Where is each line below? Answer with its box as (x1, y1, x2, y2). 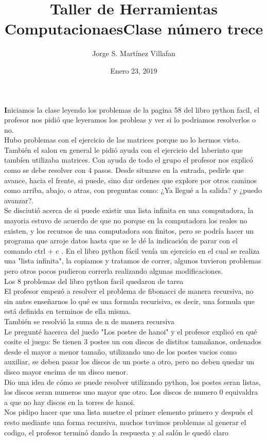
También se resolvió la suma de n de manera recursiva (4, 315, 174, 326)
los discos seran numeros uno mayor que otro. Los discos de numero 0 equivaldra (4, 386, 258, 397)
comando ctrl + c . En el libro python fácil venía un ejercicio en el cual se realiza (4, 245, 260, 256)
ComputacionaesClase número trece (4, 18, 263, 39)
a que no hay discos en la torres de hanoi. (4, 396, 135, 407)
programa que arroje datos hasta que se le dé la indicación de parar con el (4, 235, 238, 246)
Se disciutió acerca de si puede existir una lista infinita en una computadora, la (4, 205, 254, 216)
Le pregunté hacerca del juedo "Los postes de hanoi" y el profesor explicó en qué (4, 326, 257, 337)
